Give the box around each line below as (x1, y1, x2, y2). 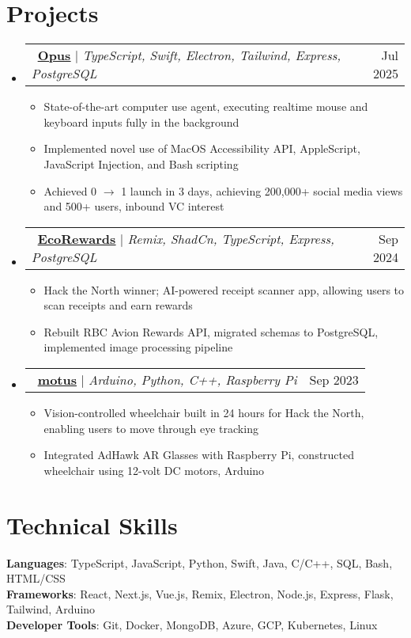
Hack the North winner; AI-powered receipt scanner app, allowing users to (43, 281, 405, 298)
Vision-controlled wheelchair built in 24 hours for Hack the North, (43, 404, 364, 421)
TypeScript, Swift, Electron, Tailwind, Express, (82, 46, 341, 65)
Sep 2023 (309, 370, 359, 389)
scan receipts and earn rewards (43, 297, 193, 313)
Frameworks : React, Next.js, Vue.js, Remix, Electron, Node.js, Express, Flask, (6, 585, 394, 602)
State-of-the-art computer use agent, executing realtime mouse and (43, 98, 368, 115)
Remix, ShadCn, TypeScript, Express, (127, 229, 334, 248)
